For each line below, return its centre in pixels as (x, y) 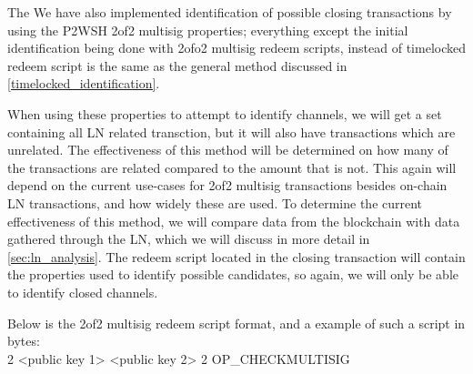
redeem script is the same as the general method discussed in (177, 65)
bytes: (24, 341)
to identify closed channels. (83, 292)
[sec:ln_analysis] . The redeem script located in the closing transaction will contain (236, 256)
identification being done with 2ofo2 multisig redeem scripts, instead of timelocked (236, 48)
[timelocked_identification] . (84, 83)
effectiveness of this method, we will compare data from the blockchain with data (234, 221)
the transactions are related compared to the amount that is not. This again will (232, 167)
